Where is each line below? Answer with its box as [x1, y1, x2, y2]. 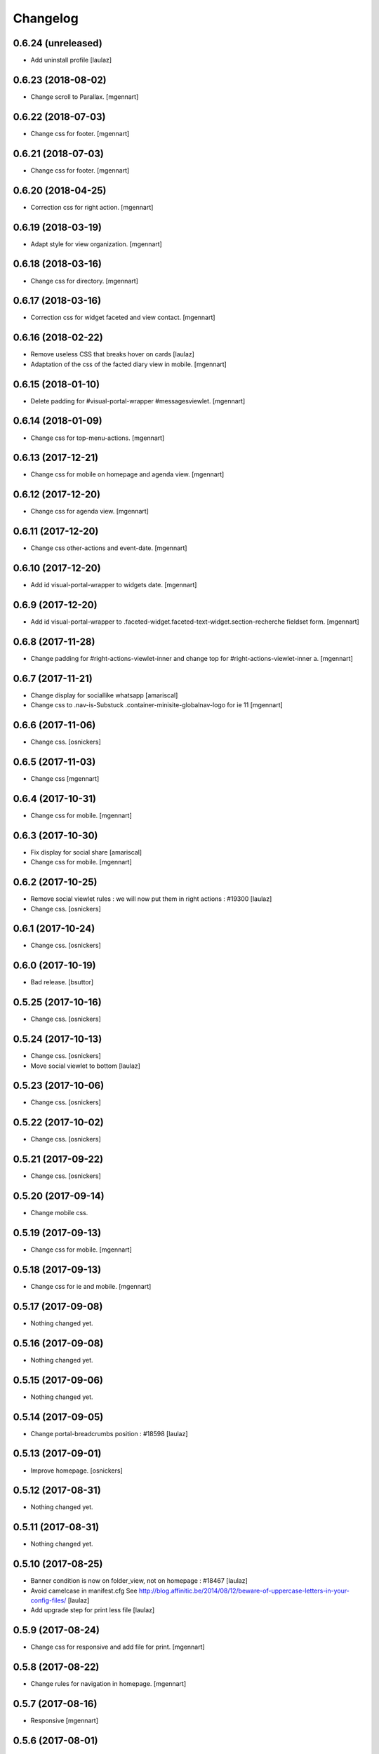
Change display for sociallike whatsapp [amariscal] [30, 691, 178, 699]
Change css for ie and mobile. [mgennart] [30, 1283, 152, 1291]
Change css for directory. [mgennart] [30, 276, 138, 285]
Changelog [13, 11, 79, 26]
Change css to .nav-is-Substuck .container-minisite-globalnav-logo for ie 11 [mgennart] [30, 701, 284, 709]
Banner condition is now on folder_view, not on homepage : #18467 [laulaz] [30, 1576, 248, 1585]
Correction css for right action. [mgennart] [30, 203, 154, 211]
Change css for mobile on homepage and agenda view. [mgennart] [30, 470, 225, 478]
